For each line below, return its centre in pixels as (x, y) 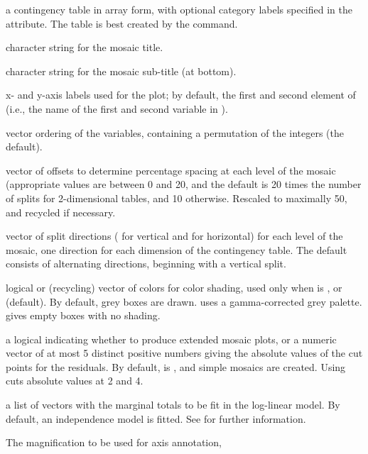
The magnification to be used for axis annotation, (114, 442)
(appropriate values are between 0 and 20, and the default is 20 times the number (184, 184)
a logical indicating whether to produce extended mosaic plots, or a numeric (171, 339)
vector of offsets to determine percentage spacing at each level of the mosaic (171, 170)
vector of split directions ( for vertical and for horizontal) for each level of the (174, 236)
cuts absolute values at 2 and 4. (75, 381)
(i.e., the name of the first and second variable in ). (117, 108)
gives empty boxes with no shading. (83, 315)
